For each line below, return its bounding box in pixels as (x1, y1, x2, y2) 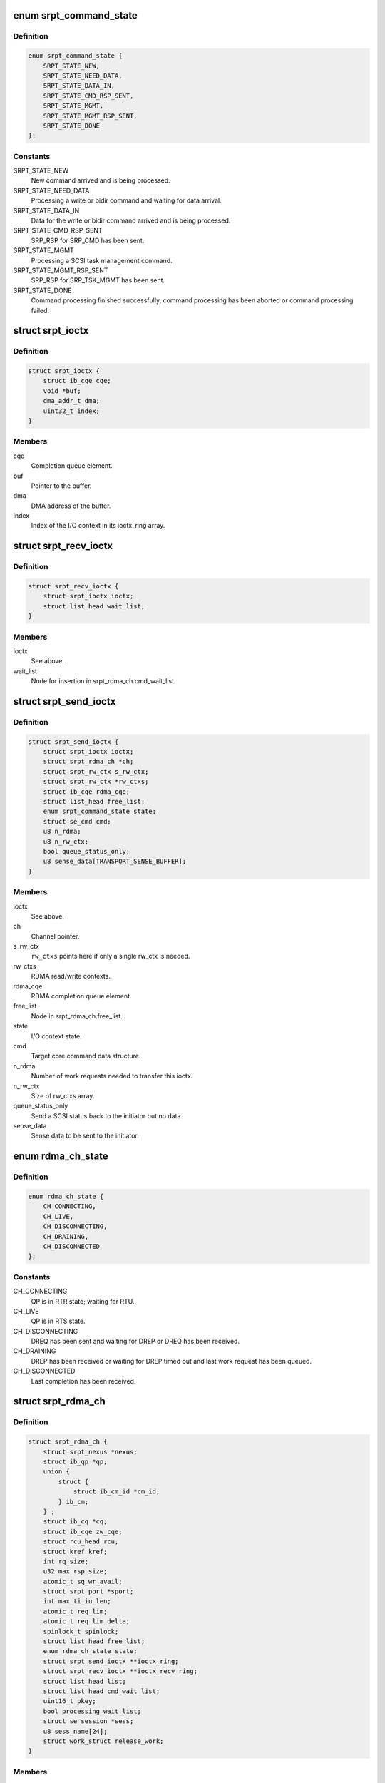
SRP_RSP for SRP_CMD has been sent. (31, 236, 145, 245)
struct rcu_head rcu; (43, 1538, 119, 1546)
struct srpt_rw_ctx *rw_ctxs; (43, 777, 149, 786)
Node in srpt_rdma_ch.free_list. (31, 1011, 123, 1020)
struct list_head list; (43, 1677, 126, 1685)
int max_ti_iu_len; (43, 1598, 112, 1605)
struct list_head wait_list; (43, 602, 145, 610)
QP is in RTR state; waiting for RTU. (31, 1297, 135, 1305)
